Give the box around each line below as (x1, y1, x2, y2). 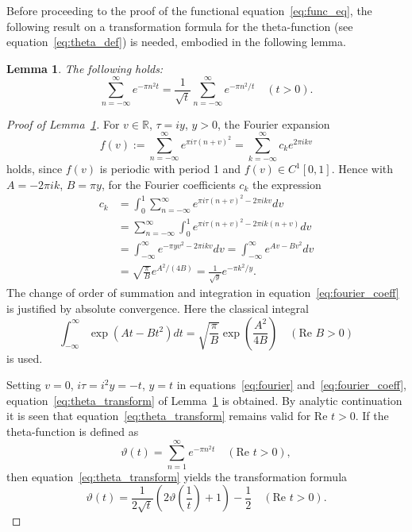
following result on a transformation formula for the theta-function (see (6, 17, 353, 34)
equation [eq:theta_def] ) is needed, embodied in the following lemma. (6, 33, 346, 50)
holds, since (6, 160, 63, 177)
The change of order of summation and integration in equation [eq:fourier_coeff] (6, 284, 399, 301)
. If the (355, 407, 389, 424)
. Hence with (331, 160, 394, 177)
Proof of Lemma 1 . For (6, 115, 120, 132)
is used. (6, 349, 43, 366)
